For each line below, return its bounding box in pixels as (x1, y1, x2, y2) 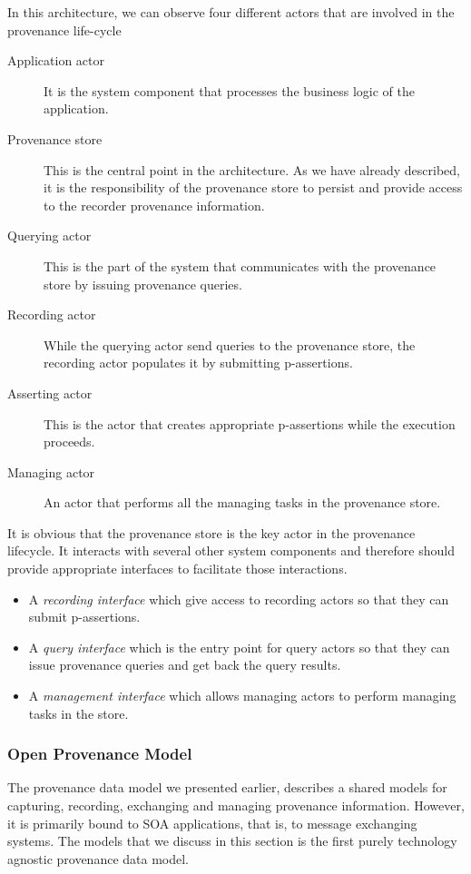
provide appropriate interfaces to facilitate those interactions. (7, 559, 348, 578)
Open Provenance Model (7, 742, 192, 765)
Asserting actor (7, 383, 93, 402)
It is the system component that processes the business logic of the (44, 81, 415, 100)
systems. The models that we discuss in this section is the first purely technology (7, 831, 457, 850)
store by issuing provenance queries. (44, 274, 242, 293)
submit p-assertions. (28, 607, 141, 626)
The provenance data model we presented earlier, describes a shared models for (7, 778, 447, 797)
